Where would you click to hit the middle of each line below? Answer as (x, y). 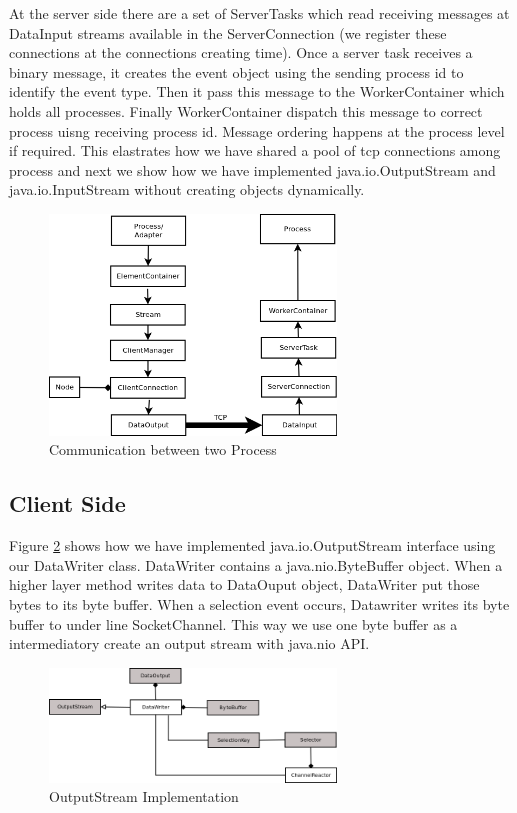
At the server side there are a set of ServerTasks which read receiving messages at (259, 13)
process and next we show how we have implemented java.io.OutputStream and (252, 169)
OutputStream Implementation (144, 796)
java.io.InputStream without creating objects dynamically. (187, 189)
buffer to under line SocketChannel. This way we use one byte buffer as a (233, 623)
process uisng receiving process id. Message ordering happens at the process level (257, 130)
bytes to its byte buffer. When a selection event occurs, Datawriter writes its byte (259, 604)
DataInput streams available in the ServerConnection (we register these (228, 32)
